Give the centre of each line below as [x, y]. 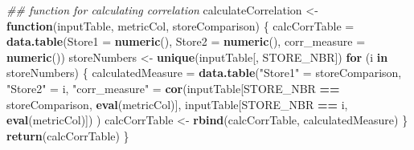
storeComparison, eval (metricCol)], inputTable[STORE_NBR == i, [177, 104]
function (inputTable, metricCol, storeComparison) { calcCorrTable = [180, 25]
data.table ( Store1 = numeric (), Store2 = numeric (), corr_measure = [186, 41]
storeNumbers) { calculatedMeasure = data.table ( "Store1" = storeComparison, [204, 73]
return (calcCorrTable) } [68, 135]
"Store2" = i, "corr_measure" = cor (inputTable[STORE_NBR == [173, 88]
